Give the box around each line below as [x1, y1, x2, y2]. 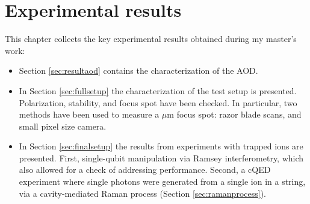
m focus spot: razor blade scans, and [167, 108, 302, 121]
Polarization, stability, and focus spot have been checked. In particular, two [19, 96, 297, 109]
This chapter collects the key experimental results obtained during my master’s [5, 32, 297, 45]
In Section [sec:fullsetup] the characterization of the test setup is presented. [19, 84, 297, 97]
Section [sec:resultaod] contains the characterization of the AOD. [19, 64, 258, 77]
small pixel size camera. [19, 119, 107, 132]
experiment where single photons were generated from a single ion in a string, [19, 175, 306, 188]
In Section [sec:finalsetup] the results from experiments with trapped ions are [19, 140, 303, 152]
